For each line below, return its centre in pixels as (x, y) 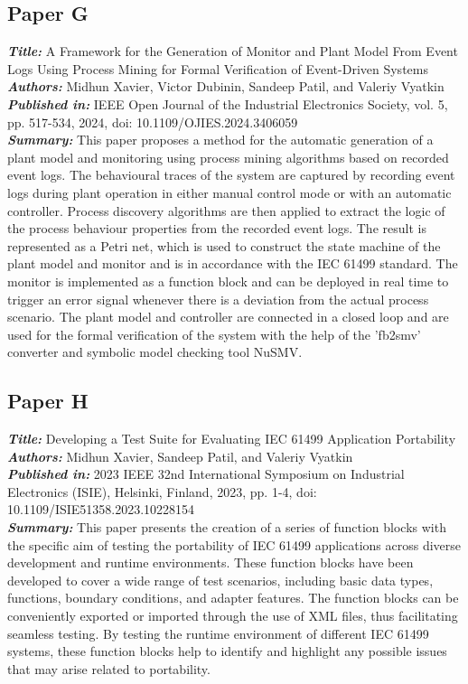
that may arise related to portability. (109, 668)
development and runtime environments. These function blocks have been (211, 562)
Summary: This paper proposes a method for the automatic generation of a (220, 140)
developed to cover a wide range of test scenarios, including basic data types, (220, 580)
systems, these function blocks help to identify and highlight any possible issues (227, 651)
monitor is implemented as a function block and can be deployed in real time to (228, 281)
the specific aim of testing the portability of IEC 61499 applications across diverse (234, 544)
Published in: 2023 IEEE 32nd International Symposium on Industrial (206, 474)
